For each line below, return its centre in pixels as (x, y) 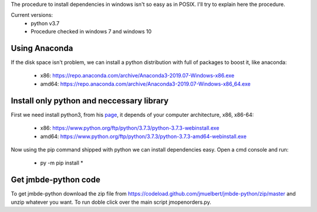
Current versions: (32, 15)
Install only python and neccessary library (90, 101)
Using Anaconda (42, 48)
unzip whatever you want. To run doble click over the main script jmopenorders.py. (111, 202)
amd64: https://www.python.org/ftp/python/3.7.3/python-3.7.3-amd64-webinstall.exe (143, 136)
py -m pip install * (62, 163)
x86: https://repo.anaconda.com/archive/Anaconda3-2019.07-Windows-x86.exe (137, 76)
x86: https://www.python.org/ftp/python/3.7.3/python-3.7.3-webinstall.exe (130, 128)
